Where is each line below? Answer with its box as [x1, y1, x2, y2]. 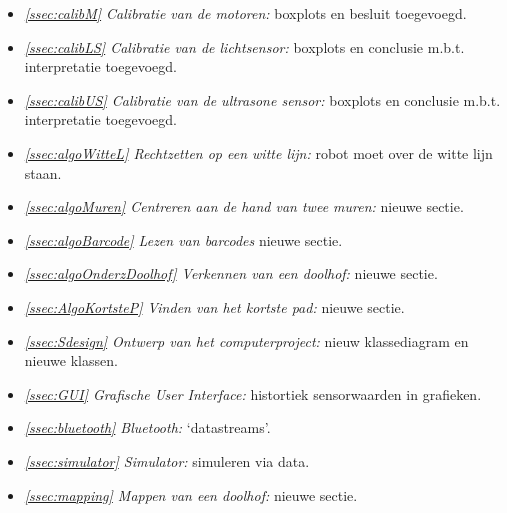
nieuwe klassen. [24, 350, 118, 371]
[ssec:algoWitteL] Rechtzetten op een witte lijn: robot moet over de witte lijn [24, 142, 493, 163]
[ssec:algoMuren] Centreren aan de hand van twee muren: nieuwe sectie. [24, 196, 464, 217]
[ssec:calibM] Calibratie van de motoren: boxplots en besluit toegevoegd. [24, 3, 467, 23]
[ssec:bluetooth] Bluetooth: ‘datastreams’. [24, 417, 271, 438]
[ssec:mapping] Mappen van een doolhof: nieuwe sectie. [24, 484, 358, 505]
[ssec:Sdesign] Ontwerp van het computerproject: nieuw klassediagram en [24, 330, 469, 351]
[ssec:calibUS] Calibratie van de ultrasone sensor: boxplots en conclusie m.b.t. [24, 89, 501, 110]
